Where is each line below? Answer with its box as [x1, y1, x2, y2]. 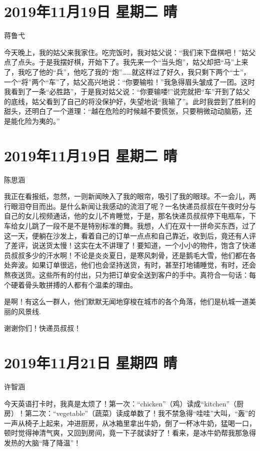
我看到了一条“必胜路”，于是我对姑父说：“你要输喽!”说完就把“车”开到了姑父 [4, 86, 250, 97]
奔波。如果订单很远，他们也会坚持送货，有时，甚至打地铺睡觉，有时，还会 [10, 260, 256, 270]
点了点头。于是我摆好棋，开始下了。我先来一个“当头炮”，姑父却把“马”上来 [4, 57, 248, 67]
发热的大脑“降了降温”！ [4, 437, 81, 447]
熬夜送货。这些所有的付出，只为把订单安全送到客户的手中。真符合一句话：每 [4, 269, 256, 280]
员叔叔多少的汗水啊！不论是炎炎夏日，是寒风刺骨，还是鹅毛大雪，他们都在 [4, 250, 249, 260]
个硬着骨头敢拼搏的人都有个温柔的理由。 [4, 279, 137, 290]
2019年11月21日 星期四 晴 [4, 352, 177, 373]
